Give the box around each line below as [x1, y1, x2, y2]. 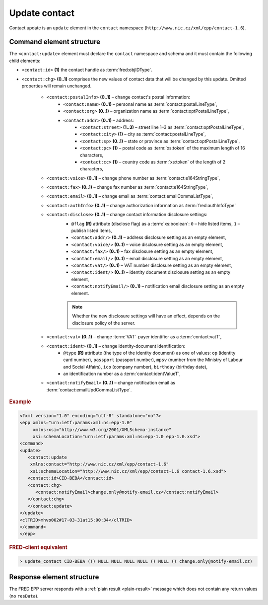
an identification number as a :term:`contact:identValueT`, [63, 371, 181, 377]
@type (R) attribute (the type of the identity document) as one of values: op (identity [63, 350, 236, 356]
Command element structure [9, 38, 101, 46]
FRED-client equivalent [9, 544, 67, 551]
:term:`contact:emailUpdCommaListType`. [46, 386, 132, 392]
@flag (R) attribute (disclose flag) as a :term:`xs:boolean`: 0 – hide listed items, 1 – [71, 221, 240, 227]
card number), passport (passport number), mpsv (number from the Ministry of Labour [63, 357, 243, 363]
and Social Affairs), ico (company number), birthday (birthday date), [63, 364, 208, 370]
